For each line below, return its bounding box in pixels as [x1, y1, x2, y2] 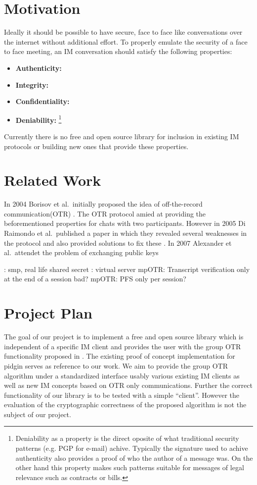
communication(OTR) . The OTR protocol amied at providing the [4, 208, 206, 218]
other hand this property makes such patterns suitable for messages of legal [15, 462, 244, 473]
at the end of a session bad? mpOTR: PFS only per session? [4, 273, 186, 284]
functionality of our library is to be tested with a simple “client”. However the [4, 389, 239, 400]
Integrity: [15, 79, 48, 90]
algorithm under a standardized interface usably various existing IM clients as [4, 370, 240, 380]
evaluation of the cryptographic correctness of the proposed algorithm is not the [4, 399, 247, 410]
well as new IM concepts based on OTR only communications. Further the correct [4, 380, 253, 390]
